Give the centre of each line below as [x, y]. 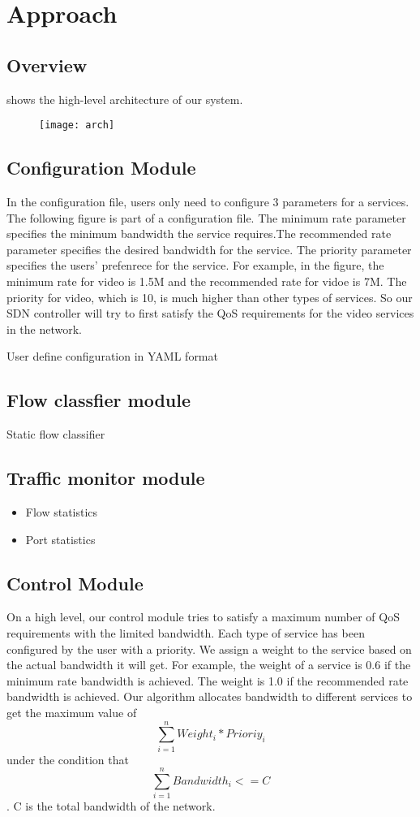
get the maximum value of [72, 712]
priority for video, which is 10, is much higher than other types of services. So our [210, 297]
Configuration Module [101, 168]
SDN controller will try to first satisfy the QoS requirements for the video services [210, 313]
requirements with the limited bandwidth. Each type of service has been [186, 632]
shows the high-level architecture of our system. [125, 99]
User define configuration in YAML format [112, 356]
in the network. [44, 329]
